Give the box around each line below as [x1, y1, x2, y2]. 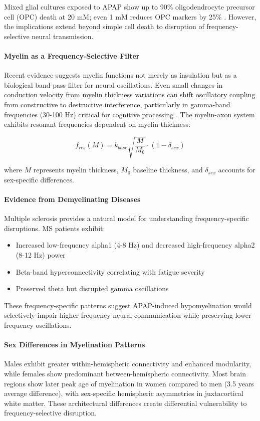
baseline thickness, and [133, 164, 203, 175]
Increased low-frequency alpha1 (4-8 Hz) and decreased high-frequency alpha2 [16, 240, 255, 250]
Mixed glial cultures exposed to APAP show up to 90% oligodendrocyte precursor [4, 2, 255, 12]
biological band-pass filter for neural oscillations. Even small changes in [4, 79, 223, 90]
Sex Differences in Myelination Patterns [4, 339, 145, 350]
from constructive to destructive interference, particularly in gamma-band [4, 99, 230, 109]
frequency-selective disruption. [4, 407, 97, 418]
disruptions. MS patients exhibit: [4, 223, 105, 233]
